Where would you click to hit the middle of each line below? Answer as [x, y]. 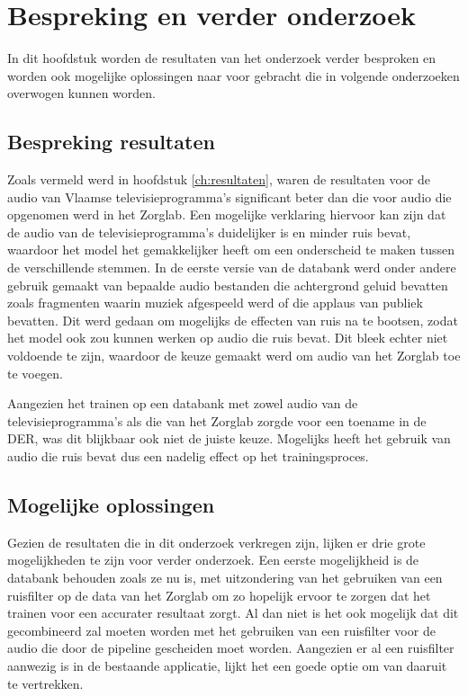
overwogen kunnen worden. [81, 93]
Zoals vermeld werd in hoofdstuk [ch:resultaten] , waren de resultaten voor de [219, 179]
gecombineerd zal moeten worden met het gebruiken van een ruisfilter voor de [221, 630]
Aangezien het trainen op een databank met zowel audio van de [183, 403]
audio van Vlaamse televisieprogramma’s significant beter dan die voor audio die [229, 196]
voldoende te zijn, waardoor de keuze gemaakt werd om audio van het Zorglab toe [234, 356]
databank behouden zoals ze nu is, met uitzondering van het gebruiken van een [225, 577]
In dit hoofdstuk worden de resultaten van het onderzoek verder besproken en [222, 58]
